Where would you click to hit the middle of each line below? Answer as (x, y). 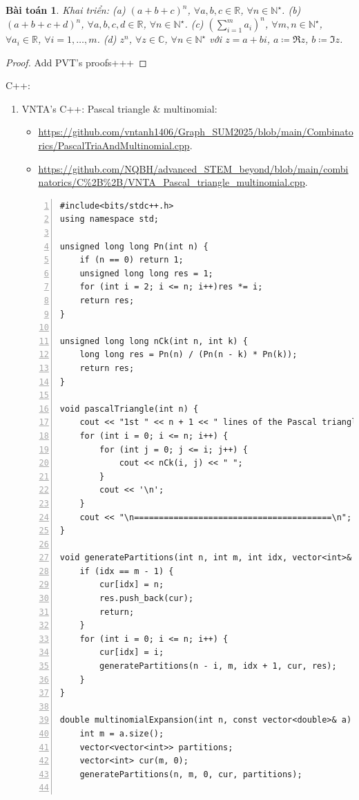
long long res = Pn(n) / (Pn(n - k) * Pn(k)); (188, 355)
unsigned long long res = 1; (146, 273)
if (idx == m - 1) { (127, 571)
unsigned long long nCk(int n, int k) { (154, 341)
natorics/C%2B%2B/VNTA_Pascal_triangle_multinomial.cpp (172, 182)
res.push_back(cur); (147, 599)
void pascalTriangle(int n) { (129, 409)
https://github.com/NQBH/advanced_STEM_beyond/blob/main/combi (193, 168)
